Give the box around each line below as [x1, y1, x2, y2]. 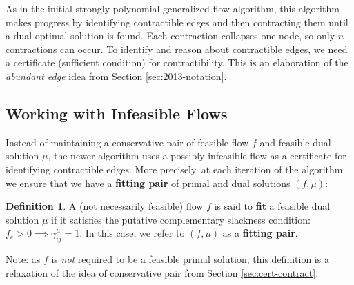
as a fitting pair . [222, 226, 298, 240]
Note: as [6, 252, 41, 266]
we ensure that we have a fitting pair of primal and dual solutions [6, 175, 291, 190]
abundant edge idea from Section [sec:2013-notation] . [6, 68, 227, 83]
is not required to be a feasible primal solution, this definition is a [51, 252, 329, 266]
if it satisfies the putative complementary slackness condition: [51, 212, 311, 226]
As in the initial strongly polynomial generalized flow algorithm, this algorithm [6, 1, 340, 15]
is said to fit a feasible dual [214, 199, 331, 213]
